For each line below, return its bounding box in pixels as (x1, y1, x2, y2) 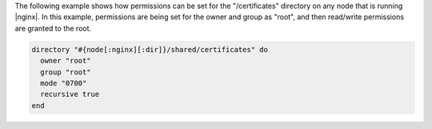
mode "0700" (40, 79, 87, 87)
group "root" (40, 67, 91, 76)
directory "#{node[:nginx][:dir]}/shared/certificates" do (31, 45, 268, 54)
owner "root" (40, 56, 91, 66)
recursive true (40, 90, 100, 99)
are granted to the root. (14, 23, 92, 33)
